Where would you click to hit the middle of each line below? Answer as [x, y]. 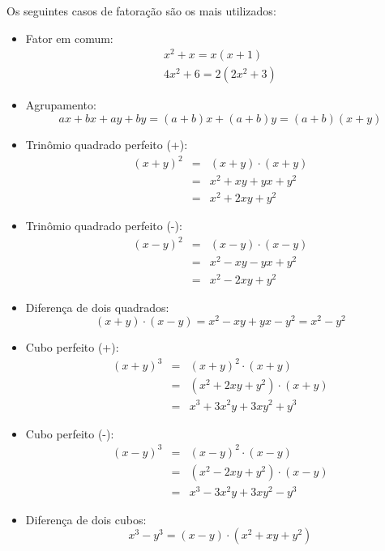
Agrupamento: [61, 105]
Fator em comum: [69, 38]
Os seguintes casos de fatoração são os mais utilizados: [141, 11]
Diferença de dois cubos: [86, 519]
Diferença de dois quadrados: [97, 307]
